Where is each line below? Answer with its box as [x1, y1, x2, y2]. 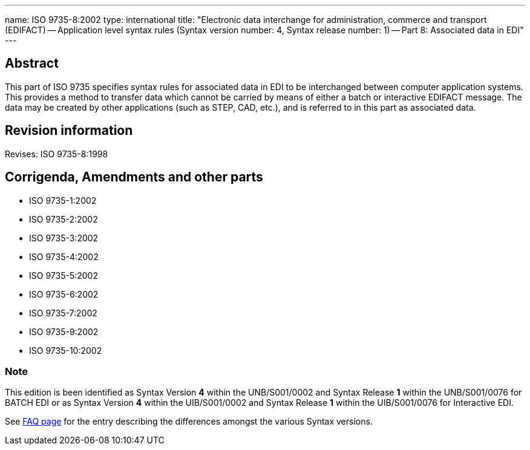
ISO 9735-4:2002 [29, 251, 99, 262]
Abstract [5, 56, 59, 71]
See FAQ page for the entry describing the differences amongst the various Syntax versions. [5, 416, 373, 427]
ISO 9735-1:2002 [29, 195, 97, 206]
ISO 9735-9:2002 [29, 326, 99, 337]
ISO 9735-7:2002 [29, 307, 97, 318]
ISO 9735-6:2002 [29, 289, 99, 299]
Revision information [5, 123, 133, 139]
